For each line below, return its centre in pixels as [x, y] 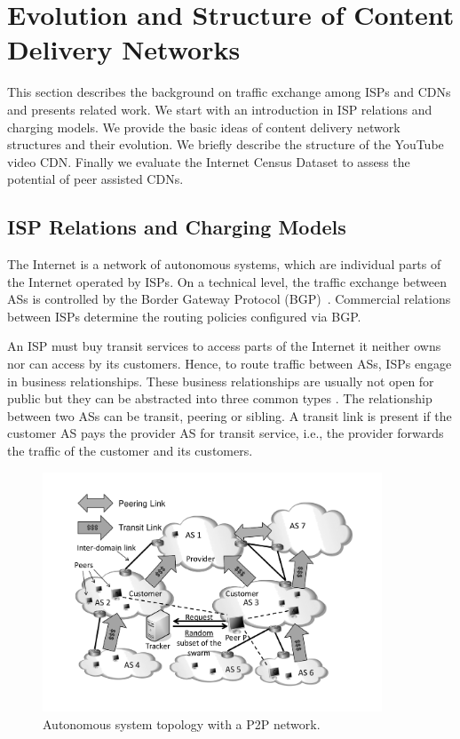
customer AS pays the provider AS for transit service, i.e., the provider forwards [226, 433]
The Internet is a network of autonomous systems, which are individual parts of [224, 264]
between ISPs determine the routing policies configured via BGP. [184, 316]
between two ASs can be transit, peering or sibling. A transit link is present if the [230, 415]
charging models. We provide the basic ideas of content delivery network [204, 127]
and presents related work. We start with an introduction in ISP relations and [220, 109]
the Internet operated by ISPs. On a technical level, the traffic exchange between [227, 281]
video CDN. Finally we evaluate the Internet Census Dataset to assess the [209, 161]
